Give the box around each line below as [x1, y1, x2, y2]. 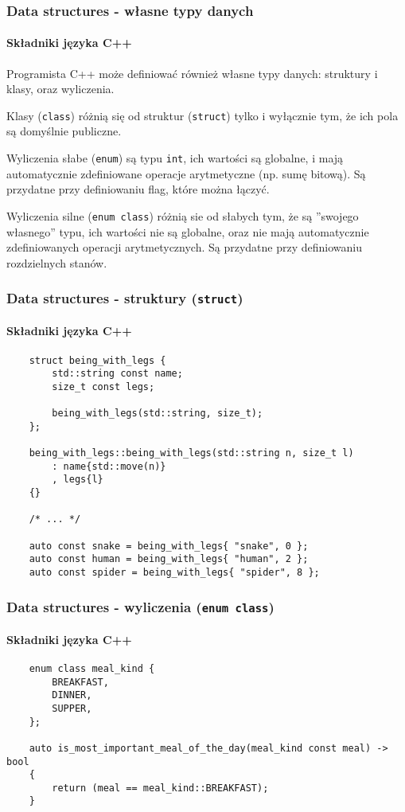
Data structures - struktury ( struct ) [6, 288, 243, 308]
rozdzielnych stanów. [6, 254, 107, 271]
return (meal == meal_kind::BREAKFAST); [52, 782, 269, 794]
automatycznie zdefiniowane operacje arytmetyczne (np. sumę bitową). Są [6, 165, 366, 182]
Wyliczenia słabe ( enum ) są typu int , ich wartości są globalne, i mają [6, 150, 344, 166]
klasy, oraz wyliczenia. [6, 80, 115, 97]
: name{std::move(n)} [52, 460, 166, 472]
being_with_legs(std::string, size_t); [52, 408, 263, 420]
